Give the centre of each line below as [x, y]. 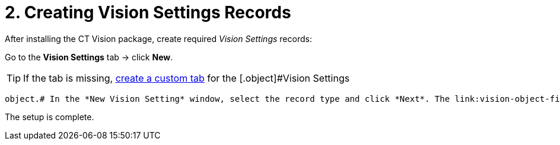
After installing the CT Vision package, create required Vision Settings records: [158, 38]
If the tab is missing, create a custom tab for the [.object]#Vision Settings [187, 78]
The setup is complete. [50, 117]
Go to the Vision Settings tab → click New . [89, 57]
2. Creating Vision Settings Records [148, 12]
